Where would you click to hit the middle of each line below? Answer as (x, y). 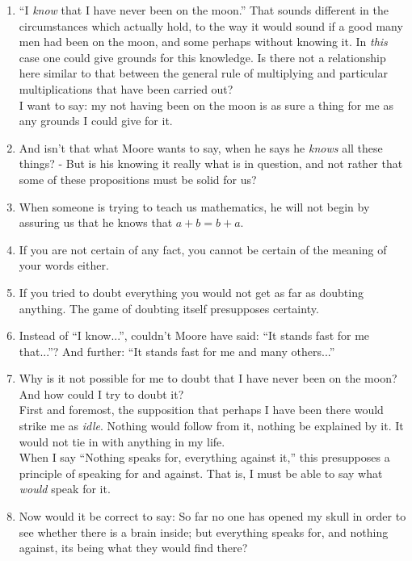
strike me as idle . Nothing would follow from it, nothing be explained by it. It (211, 426)
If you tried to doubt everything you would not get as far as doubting (191, 292)
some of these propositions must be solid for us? (138, 179)
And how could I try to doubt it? (101, 394)
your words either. (64, 265)
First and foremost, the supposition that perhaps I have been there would (201, 410)
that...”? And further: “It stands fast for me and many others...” (177, 351)
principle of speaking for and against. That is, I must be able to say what (201, 473)
